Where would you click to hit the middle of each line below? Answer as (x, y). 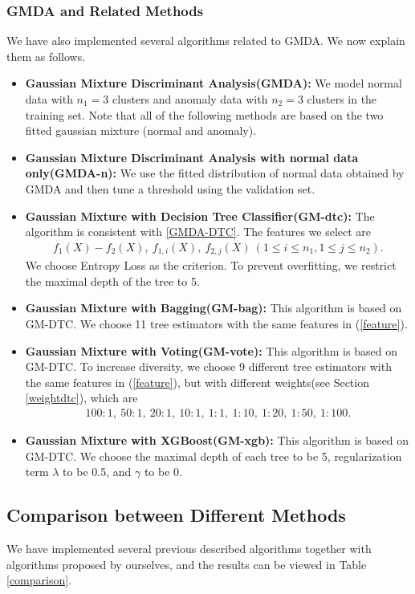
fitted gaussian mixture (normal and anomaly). (141, 130)
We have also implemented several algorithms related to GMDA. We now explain (206, 41)
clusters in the (342, 99)
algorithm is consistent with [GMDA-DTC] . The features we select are (198, 232)
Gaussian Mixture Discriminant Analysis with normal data (192, 157)
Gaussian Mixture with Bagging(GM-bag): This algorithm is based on (214, 308)
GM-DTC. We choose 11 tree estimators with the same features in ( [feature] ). (216, 324)
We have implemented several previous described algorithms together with (189, 548)
